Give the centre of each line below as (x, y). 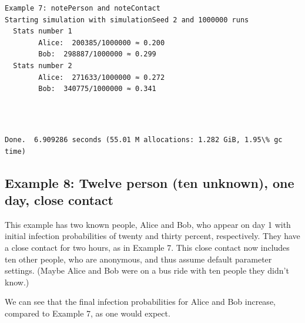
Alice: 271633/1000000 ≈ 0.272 (102, 77)
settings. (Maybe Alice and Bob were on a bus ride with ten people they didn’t (147, 270)
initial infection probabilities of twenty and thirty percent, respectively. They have (152, 236)
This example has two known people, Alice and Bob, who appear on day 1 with (148, 224)
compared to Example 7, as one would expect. (88, 313)
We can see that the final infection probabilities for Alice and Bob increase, (140, 302)
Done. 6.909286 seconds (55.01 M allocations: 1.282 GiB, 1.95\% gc (144, 139)
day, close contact (59, 199)
